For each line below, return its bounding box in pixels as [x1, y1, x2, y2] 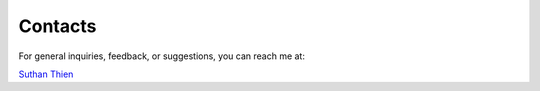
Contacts [18, 15, 97, 37]
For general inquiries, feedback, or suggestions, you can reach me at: [18, 50, 305, 62]
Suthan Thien [18, 68, 74, 80]
